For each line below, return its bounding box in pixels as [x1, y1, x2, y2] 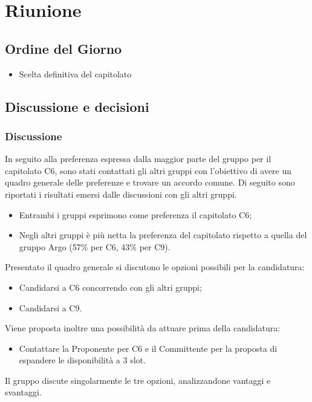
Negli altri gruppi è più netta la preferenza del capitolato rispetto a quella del [19, 229, 307, 241]
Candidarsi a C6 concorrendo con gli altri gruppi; [19, 280, 202, 293]
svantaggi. [5, 386, 42, 398]
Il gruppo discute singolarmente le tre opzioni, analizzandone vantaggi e [5, 374, 271, 386]
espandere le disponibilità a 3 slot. [19, 354, 146, 366]
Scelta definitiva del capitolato [19, 67, 132, 80]
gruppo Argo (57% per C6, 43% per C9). [19, 240, 171, 253]
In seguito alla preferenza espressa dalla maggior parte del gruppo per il [5, 152, 271, 165]
